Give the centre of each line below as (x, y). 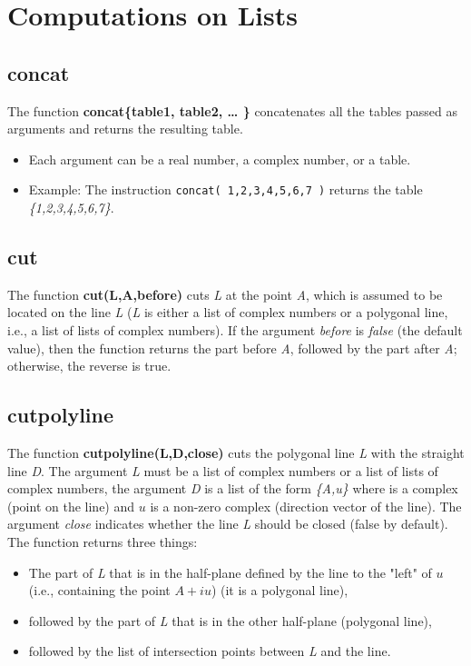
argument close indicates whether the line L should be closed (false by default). (228, 524)
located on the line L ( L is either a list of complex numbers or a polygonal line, (228, 312)
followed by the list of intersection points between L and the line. (210, 651)
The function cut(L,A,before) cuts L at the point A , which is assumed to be (225, 294)
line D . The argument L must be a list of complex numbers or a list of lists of (223, 470)
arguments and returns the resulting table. (125, 129)
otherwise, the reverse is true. (89, 366)
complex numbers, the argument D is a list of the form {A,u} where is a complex (233, 488)
